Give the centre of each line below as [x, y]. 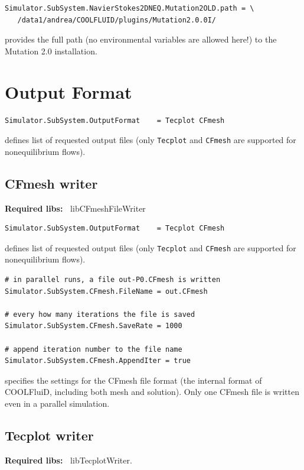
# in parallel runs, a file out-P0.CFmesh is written [113, 279]
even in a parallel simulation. [57, 403]
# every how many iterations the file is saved [100, 314]
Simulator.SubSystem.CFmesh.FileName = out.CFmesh [106, 291]
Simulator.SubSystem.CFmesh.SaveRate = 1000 [94, 326]
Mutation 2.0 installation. [51, 51]
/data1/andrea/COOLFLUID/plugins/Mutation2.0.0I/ [117, 20]
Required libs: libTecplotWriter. [68, 460]
